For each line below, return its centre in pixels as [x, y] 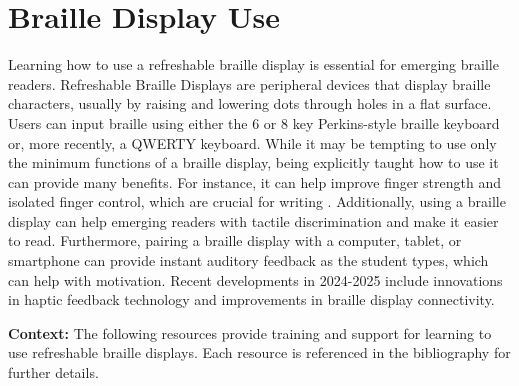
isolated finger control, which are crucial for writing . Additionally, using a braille [257, 201]
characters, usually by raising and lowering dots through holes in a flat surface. [250, 103]
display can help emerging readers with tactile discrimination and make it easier [253, 220]
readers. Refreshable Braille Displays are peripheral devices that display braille [249, 83]
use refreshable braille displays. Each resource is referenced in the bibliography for [259, 352]
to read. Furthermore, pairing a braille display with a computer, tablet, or [235, 240]
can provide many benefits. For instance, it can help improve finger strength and [254, 181]
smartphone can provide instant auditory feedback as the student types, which [248, 260]
